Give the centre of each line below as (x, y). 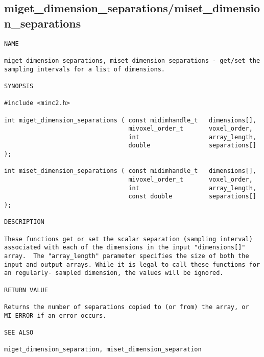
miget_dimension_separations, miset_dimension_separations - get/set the (132, 60)
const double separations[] (192, 197)
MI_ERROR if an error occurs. (55, 315)
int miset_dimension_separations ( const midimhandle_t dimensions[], (130, 171)
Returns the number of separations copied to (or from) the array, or (127, 307)
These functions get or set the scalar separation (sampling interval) (128, 239)
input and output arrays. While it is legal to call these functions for (132, 264)
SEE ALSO (19, 332)
